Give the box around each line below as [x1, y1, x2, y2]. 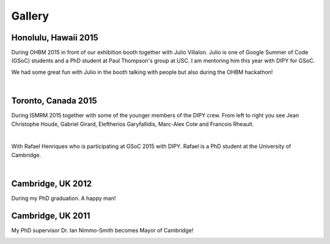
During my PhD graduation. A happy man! [11, 194, 116, 202]
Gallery [11, 9, 49, 23]
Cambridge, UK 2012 [11, 178, 92, 189]
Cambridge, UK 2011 [11, 210, 90, 221]
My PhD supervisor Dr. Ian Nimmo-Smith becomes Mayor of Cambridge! [11, 226, 194, 234]
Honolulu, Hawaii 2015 [11, 32, 99, 43]
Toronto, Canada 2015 [11, 95, 97, 106]
